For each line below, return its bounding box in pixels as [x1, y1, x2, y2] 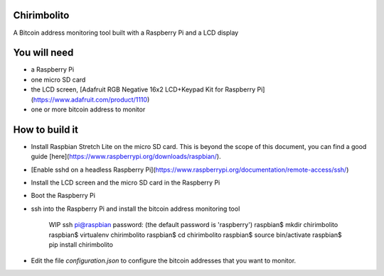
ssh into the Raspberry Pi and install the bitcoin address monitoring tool [31, 204, 240, 213]
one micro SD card [31, 75, 86, 84]
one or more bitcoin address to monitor [31, 105, 146, 114]
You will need [13, 47, 74, 59]
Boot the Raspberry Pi [31, 192, 96, 200]
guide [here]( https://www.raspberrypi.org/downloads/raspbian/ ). [31, 153, 221, 161]
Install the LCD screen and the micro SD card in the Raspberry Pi [31, 178, 220, 187]
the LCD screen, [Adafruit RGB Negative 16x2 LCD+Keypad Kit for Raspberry [31, 85, 256, 94]
